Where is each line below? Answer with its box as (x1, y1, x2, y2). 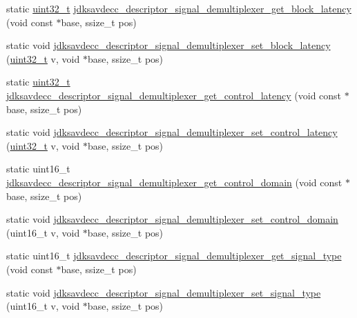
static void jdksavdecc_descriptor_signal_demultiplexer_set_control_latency (6, 125, 338, 139)
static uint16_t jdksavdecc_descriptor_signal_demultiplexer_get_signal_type (6, 248, 342, 263)
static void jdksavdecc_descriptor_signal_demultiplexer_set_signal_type (6, 285, 321, 299)
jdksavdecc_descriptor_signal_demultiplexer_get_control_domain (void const (6, 175, 342, 189)
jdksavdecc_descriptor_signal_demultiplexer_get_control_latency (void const (6, 88, 342, 102)
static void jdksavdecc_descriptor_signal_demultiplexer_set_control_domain (6, 212, 338, 226)
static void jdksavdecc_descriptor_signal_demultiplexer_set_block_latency (6, 38, 331, 52)
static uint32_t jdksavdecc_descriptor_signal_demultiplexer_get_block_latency (6, 1, 351, 15)
